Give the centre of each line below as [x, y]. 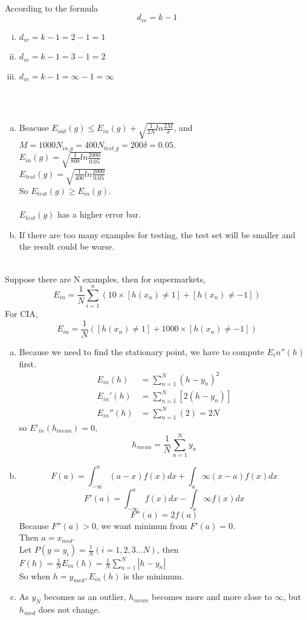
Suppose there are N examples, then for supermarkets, [105, 278]
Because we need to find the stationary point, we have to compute [141, 351]
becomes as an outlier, [85, 597]
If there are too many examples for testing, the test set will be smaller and [157, 234]
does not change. [69, 609]
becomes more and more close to [212, 597]
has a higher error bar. [99, 214]
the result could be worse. [67, 246]
